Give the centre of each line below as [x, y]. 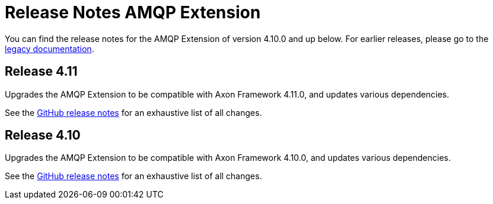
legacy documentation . [50, 48]
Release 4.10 [43, 135]
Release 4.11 [41, 72]
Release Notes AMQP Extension [133, 12]
